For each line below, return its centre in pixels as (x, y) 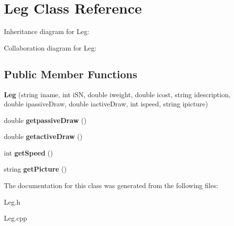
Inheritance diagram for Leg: (47, 31)
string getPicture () (35, 169)
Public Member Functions (71, 74)
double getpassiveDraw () (45, 120)
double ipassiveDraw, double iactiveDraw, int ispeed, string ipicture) (106, 104)
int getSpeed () (28, 152)
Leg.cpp (16, 218)
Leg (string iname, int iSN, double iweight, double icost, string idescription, (117, 94)
